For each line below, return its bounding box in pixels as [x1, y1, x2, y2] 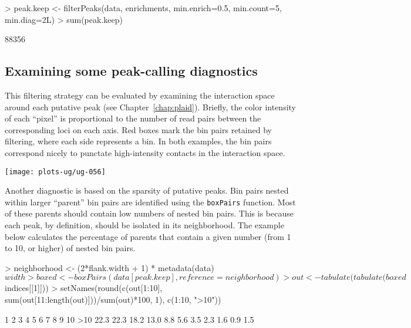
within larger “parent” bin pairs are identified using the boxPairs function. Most [5, 195, 296, 208]
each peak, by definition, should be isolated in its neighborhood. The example [5, 219, 284, 231]
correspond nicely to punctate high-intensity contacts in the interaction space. [5, 146, 285, 158]
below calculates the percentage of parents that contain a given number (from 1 [5, 230, 291, 242]
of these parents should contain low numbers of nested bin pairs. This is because [5, 207, 294, 219]
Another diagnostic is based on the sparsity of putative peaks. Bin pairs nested [5, 184, 289, 197]
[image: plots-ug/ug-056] [5, 167, 106, 176]
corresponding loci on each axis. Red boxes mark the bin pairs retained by [5, 123, 272, 136]
